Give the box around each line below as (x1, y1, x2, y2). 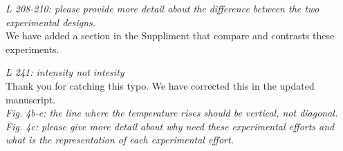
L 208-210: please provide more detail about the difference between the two (6, 1, 319, 15)
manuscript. (6, 92, 56, 106)
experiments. (6, 41, 59, 56)
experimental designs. (6, 14, 96, 29)
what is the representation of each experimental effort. (6, 132, 234, 147)
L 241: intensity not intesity (6, 65, 124, 79)
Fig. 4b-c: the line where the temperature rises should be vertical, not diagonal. (6, 105, 338, 120)
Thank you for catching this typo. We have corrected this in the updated (6, 78, 315, 92)
